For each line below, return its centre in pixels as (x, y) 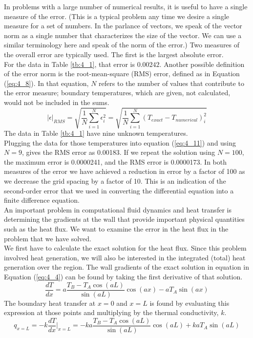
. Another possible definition (202, 64)
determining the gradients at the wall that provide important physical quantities (124, 219)
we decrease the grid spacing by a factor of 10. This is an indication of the (115, 181)
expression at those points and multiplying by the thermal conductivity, (111, 312)
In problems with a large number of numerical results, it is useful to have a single (126, 6)
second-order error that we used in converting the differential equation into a (119, 190)
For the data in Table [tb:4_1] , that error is (70, 64)
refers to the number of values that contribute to (171, 83)
